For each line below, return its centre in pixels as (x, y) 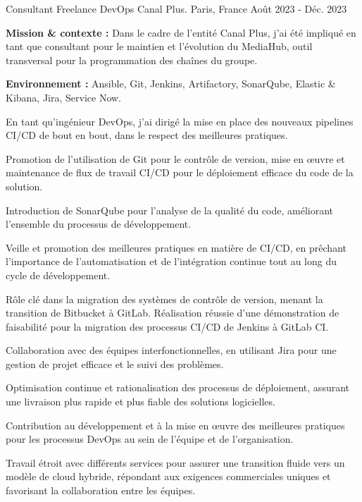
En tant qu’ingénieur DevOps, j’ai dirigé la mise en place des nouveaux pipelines (180, 121)
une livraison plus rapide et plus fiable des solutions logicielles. (141, 402)
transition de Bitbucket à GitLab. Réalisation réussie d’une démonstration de (173, 313)
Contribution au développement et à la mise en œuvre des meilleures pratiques (175, 425)
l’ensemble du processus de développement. (99, 224)
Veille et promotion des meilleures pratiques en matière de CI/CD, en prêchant (176, 247)
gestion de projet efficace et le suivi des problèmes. (115, 363)
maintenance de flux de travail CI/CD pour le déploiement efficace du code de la (180, 172)
